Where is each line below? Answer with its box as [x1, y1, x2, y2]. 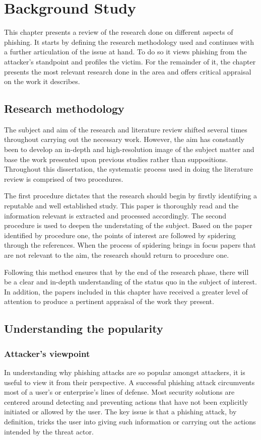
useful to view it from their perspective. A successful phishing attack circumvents [4, 377, 255, 387]
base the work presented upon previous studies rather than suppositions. [4, 154, 228, 164]
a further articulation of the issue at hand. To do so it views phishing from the [4, 46, 247, 57]
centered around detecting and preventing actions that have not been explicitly [4, 396, 248, 407]
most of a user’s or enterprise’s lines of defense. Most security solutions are [4, 387, 235, 397]
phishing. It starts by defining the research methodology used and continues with [4, 36, 254, 47]
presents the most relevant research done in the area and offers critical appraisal [4, 66, 251, 77]
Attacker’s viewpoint [4, 347, 90, 359]
